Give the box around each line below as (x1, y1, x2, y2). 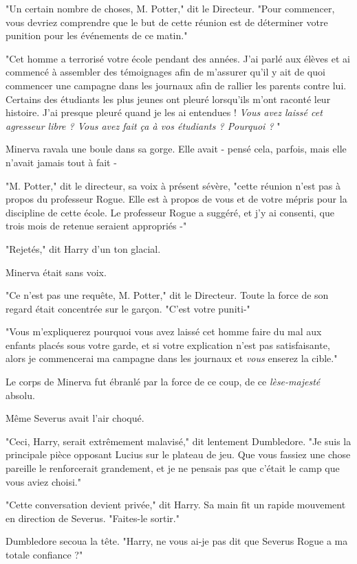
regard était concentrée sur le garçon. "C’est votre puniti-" (6, 301, 250, 315)
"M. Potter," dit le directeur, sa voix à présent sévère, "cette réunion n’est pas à (6, 178, 341, 192)
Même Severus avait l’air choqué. (6, 411, 144, 425)
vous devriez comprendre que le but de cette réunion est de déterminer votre (6, 14, 328, 29)
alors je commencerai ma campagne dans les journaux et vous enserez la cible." (6, 351, 338, 365)
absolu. (6, 387, 35, 402)
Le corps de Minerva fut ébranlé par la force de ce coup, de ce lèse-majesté (6, 374, 321, 389)
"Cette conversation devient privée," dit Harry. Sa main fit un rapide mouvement (6, 497, 346, 512)
